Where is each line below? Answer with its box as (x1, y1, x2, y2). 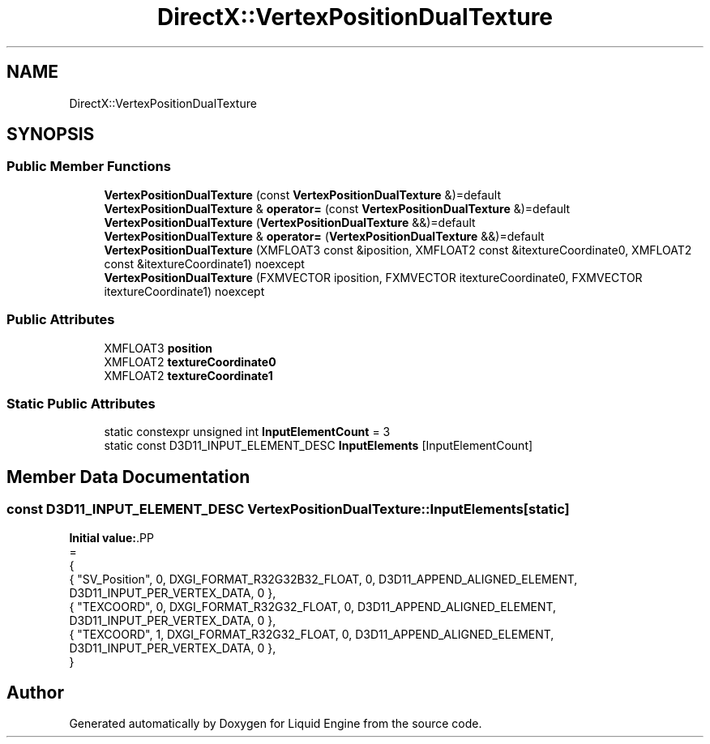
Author (6, 682, 64, 703)
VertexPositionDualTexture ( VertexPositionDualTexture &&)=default (104, 215, 476, 229)
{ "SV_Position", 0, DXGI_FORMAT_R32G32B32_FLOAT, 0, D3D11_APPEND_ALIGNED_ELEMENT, (69, 571, 578, 586)
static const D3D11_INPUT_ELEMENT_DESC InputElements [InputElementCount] (104, 438, 533, 453)
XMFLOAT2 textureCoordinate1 (104, 368, 273, 383)
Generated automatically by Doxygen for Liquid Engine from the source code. (69, 716, 482, 731)
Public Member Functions (6, 158, 171, 175)
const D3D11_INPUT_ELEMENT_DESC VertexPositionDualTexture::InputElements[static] (6, 501, 570, 518)
